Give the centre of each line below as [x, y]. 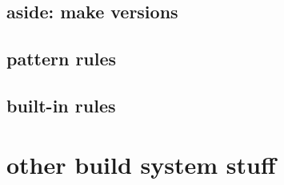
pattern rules [62, 59]
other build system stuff [141, 164]
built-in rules [61, 105]
